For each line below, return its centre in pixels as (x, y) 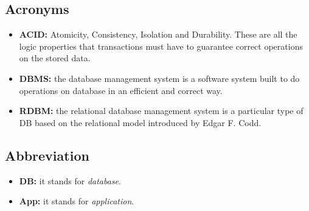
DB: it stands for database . (70, 180)
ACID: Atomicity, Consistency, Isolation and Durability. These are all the (158, 34)
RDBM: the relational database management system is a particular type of (161, 111)
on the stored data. (55, 58)
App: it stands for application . (77, 201)
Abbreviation (47, 155)
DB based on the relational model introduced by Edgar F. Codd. (140, 122)
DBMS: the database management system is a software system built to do (159, 78)
